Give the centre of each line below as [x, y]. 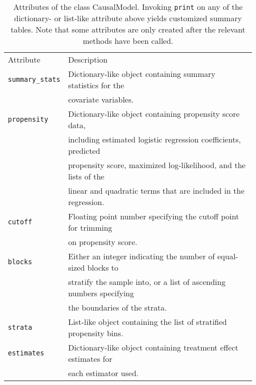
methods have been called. [128, 41]
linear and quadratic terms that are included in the [156, 191]
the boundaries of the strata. [117, 307]
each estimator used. [103, 373]
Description [88, 59]
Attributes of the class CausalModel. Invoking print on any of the [128, 7]
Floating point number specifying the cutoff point [154, 216]
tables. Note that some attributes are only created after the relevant [128, 29]
